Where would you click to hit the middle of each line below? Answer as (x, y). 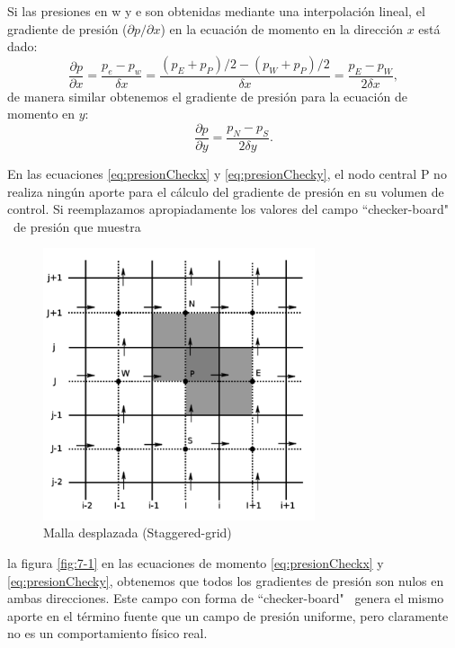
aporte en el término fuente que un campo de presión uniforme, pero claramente (228, 615)
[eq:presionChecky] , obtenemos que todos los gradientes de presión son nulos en (226, 580)
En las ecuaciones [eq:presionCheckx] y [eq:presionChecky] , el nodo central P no (227, 174)
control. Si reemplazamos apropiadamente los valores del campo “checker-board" (228, 209)
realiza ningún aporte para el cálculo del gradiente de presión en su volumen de (226, 191)
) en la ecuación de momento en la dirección (281, 28)
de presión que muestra (77, 226)
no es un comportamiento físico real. (107, 633)
